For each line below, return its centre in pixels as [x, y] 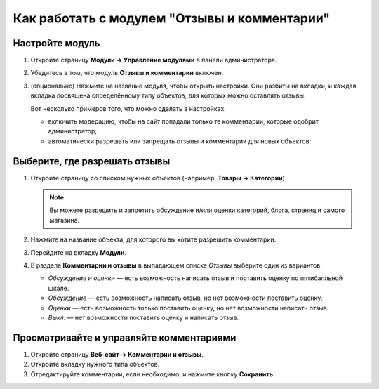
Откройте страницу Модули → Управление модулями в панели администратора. [154, 60]
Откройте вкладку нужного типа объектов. [95, 364]
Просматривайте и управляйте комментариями [125, 337]
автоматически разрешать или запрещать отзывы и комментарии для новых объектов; [180, 141]
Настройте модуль [56, 43]
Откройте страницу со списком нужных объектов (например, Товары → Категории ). [159, 178]
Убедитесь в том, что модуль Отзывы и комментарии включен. [127, 73]
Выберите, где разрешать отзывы [92, 161]
